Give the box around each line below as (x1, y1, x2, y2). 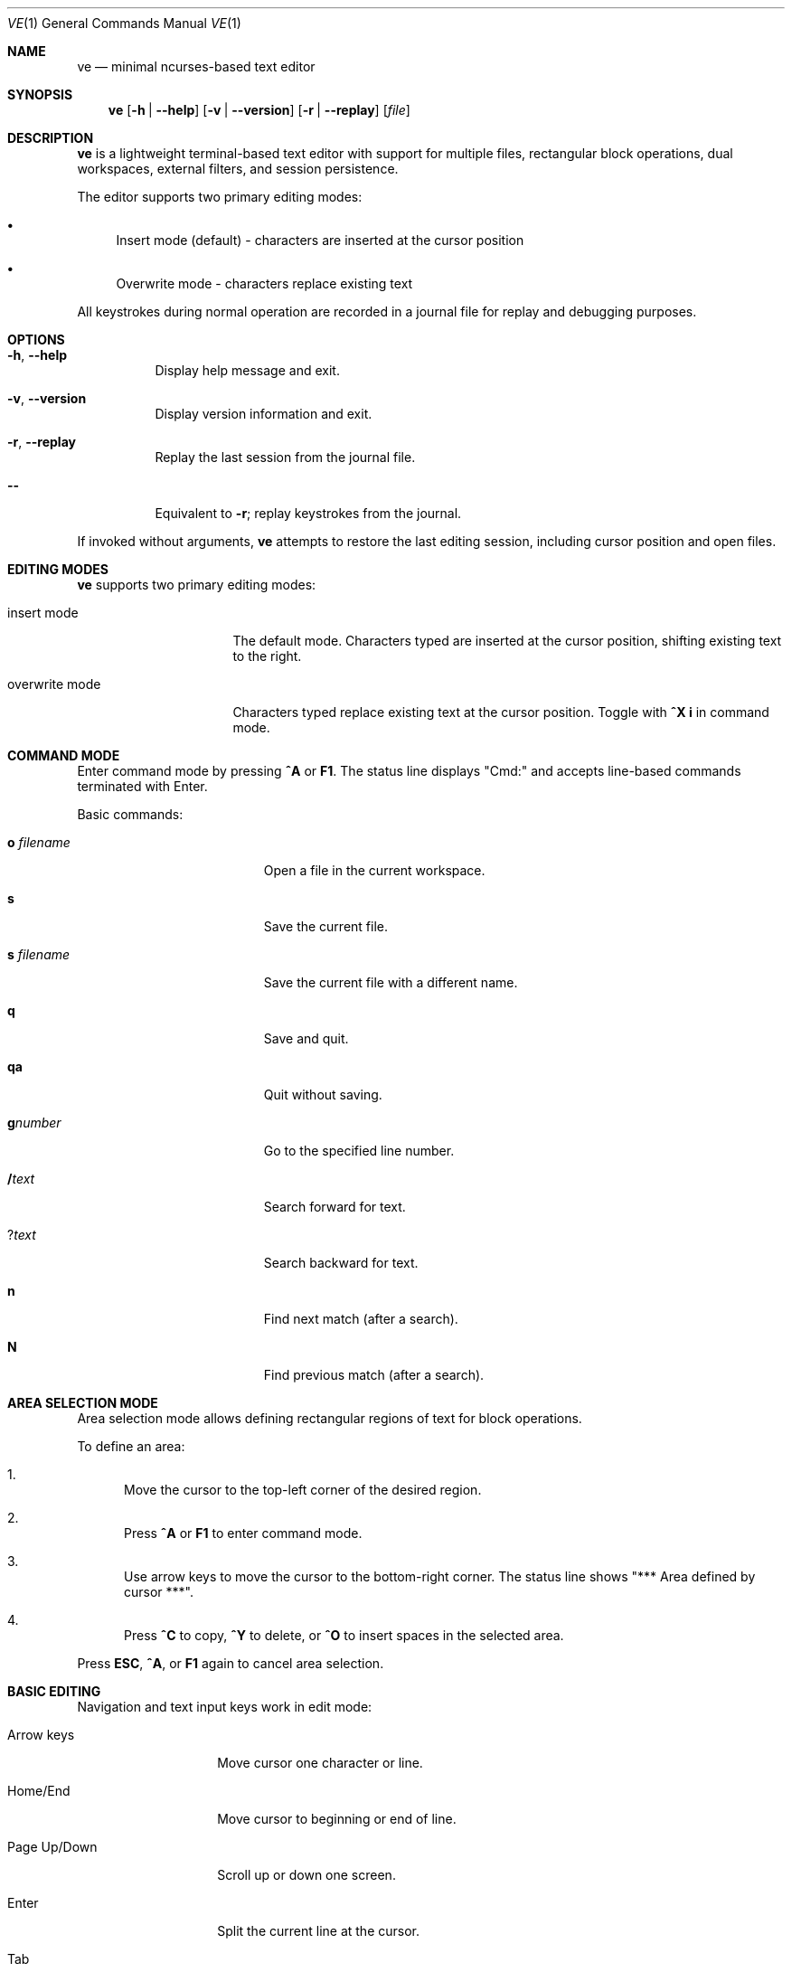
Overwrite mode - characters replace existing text (116, 276, 413, 291)
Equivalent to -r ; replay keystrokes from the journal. (155, 505, 462, 521)
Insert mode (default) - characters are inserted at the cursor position (116, 232, 524, 248)
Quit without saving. (263, 1087, 382, 1102)
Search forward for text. (263, 1199, 406, 1214)
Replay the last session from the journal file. (155, 449, 416, 465)
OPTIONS (7, 332, 65, 347)
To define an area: (77, 1439, 185, 1454)
